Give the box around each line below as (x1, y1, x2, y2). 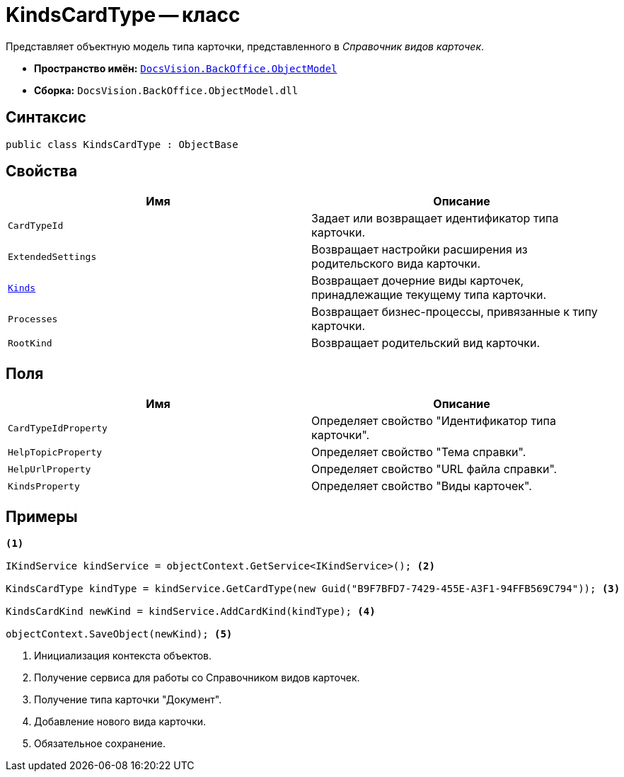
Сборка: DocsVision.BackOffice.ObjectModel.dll (34, 84, 299, 96)
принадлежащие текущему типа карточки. (311, 288, 547, 302)
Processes (8, 313, 58, 324)
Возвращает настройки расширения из (311, 242, 528, 257)
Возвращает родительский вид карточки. (311, 336, 541, 351)
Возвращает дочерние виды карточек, (311, 273, 524, 288)
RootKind (8, 337, 52, 348)
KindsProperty (8, 480, 80, 492)
